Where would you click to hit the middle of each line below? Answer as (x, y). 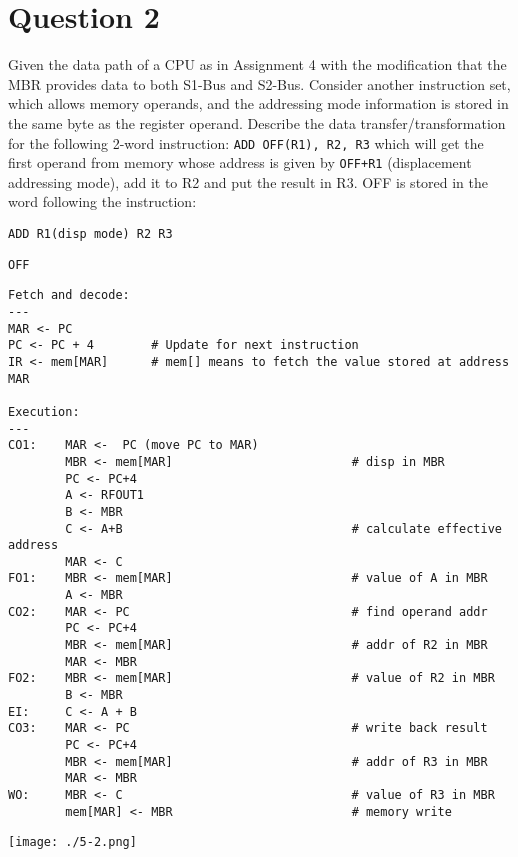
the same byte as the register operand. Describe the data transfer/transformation (257, 122)
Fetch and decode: (69, 295)
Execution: (44, 411)
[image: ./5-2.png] (72, 842)
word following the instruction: (102, 201)
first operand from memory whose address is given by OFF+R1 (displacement (240, 162)
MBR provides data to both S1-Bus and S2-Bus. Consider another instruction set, (259, 83)
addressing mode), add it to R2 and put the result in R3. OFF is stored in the (248, 181)
